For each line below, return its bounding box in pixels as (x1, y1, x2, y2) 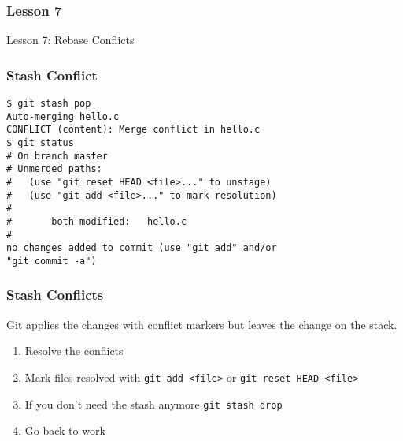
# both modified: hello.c (6, 215, 187, 227)
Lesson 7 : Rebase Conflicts (6, 32, 135, 48)
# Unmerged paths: (6, 163, 102, 175)
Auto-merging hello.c (6, 110, 120, 122)
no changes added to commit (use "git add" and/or (6, 242, 277, 254)
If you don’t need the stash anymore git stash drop (24, 395, 283, 412)
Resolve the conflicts (24, 342, 124, 359)
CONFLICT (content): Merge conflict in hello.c (6, 124, 261, 136)
